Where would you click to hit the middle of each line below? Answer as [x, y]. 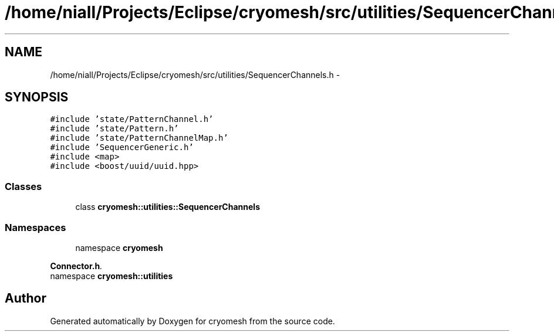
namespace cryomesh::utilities [112, 276]
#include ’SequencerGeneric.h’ [122, 147]
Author [26, 298]
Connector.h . [76, 266]
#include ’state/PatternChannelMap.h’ [139, 138]
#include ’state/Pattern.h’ [114, 129]
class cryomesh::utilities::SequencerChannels [168, 207]
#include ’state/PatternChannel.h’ [132, 119]
